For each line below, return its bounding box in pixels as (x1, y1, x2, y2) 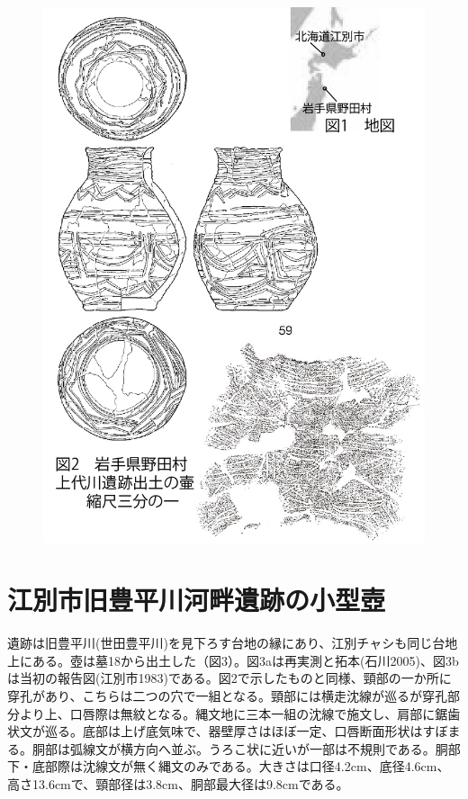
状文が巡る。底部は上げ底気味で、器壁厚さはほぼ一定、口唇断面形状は (7, 722, 423, 741)
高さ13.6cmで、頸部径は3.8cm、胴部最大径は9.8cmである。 (7, 775, 349, 794)
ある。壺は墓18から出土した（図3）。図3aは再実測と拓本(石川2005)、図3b (31, 651, 459, 669)
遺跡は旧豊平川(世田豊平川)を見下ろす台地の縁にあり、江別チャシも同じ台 (7, 633, 445, 652)
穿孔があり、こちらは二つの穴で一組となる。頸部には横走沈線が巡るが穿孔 (7, 687, 448, 705)
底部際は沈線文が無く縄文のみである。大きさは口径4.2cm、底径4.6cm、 (31, 757, 450, 776)
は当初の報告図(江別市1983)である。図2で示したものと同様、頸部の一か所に (7, 669, 452, 687)
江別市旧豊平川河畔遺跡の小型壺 (7, 581, 386, 618)
